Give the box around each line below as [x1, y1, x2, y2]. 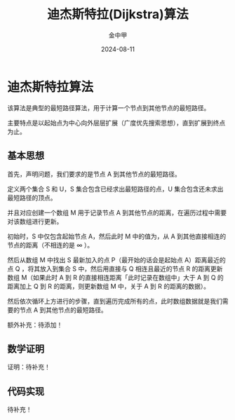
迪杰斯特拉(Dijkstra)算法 [47, 6, 189, 22]
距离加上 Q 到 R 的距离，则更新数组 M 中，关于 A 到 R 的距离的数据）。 [7, 282, 210, 290]
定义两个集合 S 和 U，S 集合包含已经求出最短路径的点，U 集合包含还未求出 [7, 184, 224, 193]
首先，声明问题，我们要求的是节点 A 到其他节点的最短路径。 [7, 170, 181, 178]
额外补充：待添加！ [7, 320, 63, 329]
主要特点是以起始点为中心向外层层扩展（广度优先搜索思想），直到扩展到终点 [7, 118, 226, 127]
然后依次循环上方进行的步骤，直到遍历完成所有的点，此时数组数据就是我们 [7, 297, 222, 305]
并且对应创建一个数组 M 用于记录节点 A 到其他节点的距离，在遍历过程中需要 [7, 208, 227, 217]
